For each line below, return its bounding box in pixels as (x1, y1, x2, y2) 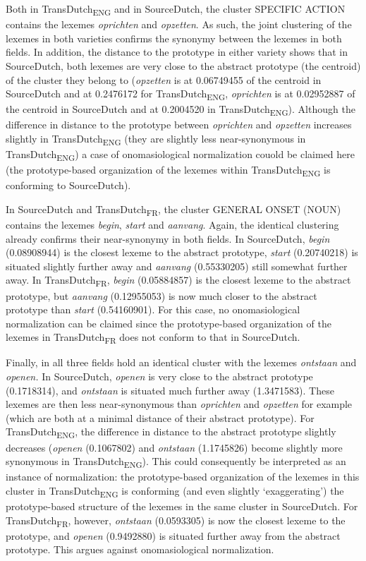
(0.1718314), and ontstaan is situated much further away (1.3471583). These (6, 382, 334, 397)
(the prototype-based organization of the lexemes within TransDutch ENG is (6, 162, 331, 179)
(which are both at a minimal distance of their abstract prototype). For (6, 410, 315, 425)
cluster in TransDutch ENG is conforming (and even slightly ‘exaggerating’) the (6, 483, 344, 500)
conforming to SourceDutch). (6, 178, 131, 193)
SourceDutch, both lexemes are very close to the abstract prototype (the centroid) (6, 58, 361, 73)
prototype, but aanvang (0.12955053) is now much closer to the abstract (6, 288, 317, 303)
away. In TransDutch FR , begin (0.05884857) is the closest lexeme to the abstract (6, 272, 351, 289)
